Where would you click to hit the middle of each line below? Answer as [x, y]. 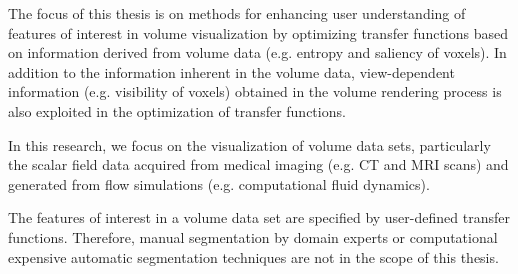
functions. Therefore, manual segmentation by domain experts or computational [253, 236]
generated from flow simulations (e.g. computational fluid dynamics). [219, 183]
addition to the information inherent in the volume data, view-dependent [231, 71]
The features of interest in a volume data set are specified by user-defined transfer [259, 217]
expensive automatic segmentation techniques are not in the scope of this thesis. [253, 256]
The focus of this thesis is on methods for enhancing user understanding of [237, 13]
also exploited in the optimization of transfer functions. [177, 110]
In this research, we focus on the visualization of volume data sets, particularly [249, 144]
